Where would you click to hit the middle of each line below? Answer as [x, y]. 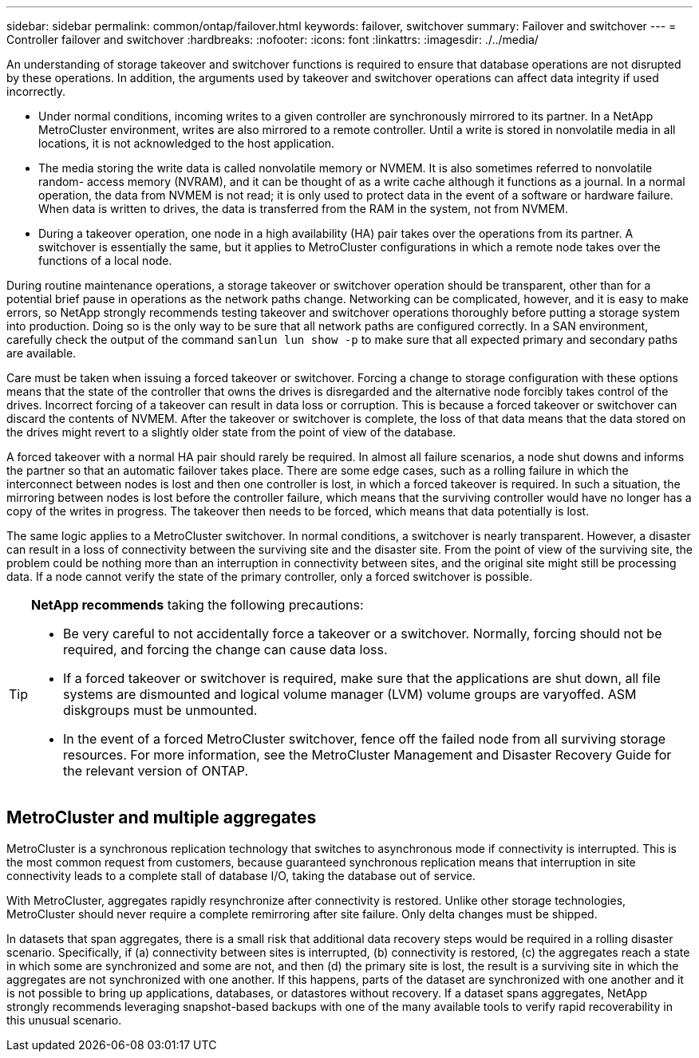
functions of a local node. [105, 261]
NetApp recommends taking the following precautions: [197, 605]
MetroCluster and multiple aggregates [162, 818]
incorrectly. [36, 91]
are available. [41, 353]
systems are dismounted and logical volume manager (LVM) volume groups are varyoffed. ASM [350, 694]
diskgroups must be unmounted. [160, 710]
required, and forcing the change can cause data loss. [225, 649]
